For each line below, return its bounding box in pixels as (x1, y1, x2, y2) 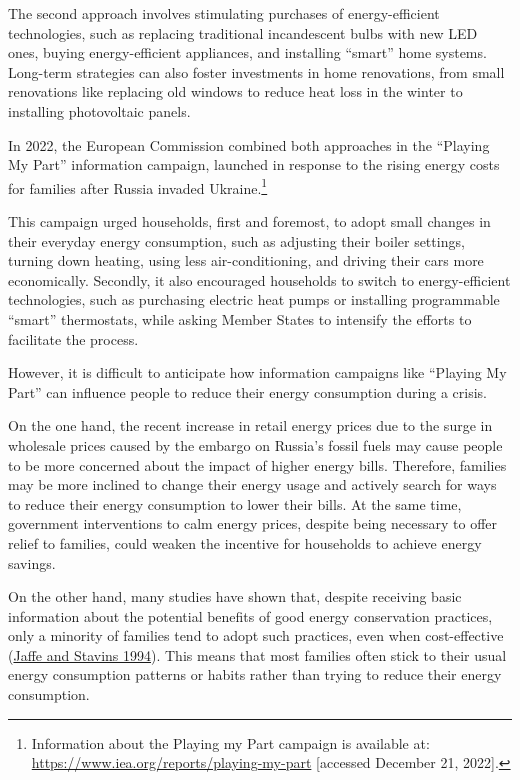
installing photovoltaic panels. (8, 100, 191, 121)
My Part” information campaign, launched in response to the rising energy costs (8, 154, 500, 175)
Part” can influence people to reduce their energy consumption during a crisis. (8, 381, 488, 402)
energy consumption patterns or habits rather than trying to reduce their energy (8, 664, 502, 685)
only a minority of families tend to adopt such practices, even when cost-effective (8, 625, 504, 646)
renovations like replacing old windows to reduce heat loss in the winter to (8, 81, 463, 102)
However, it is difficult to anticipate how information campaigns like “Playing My (8, 362, 507, 383)
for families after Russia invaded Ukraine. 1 (8, 174, 268, 198)
